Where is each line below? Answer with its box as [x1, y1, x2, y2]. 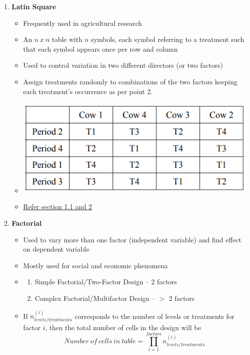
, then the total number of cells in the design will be [45, 322, 202, 332]
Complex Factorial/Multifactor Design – [35, 293, 155, 303]
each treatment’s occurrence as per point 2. [23, 86, 153, 96]
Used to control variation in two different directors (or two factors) [23, 60, 223, 70]
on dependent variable [23, 244, 89, 254]
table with [52, 34, 83, 44]
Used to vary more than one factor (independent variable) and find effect [23, 234, 242, 244]
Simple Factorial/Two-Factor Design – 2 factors [35, 276, 177, 287]
